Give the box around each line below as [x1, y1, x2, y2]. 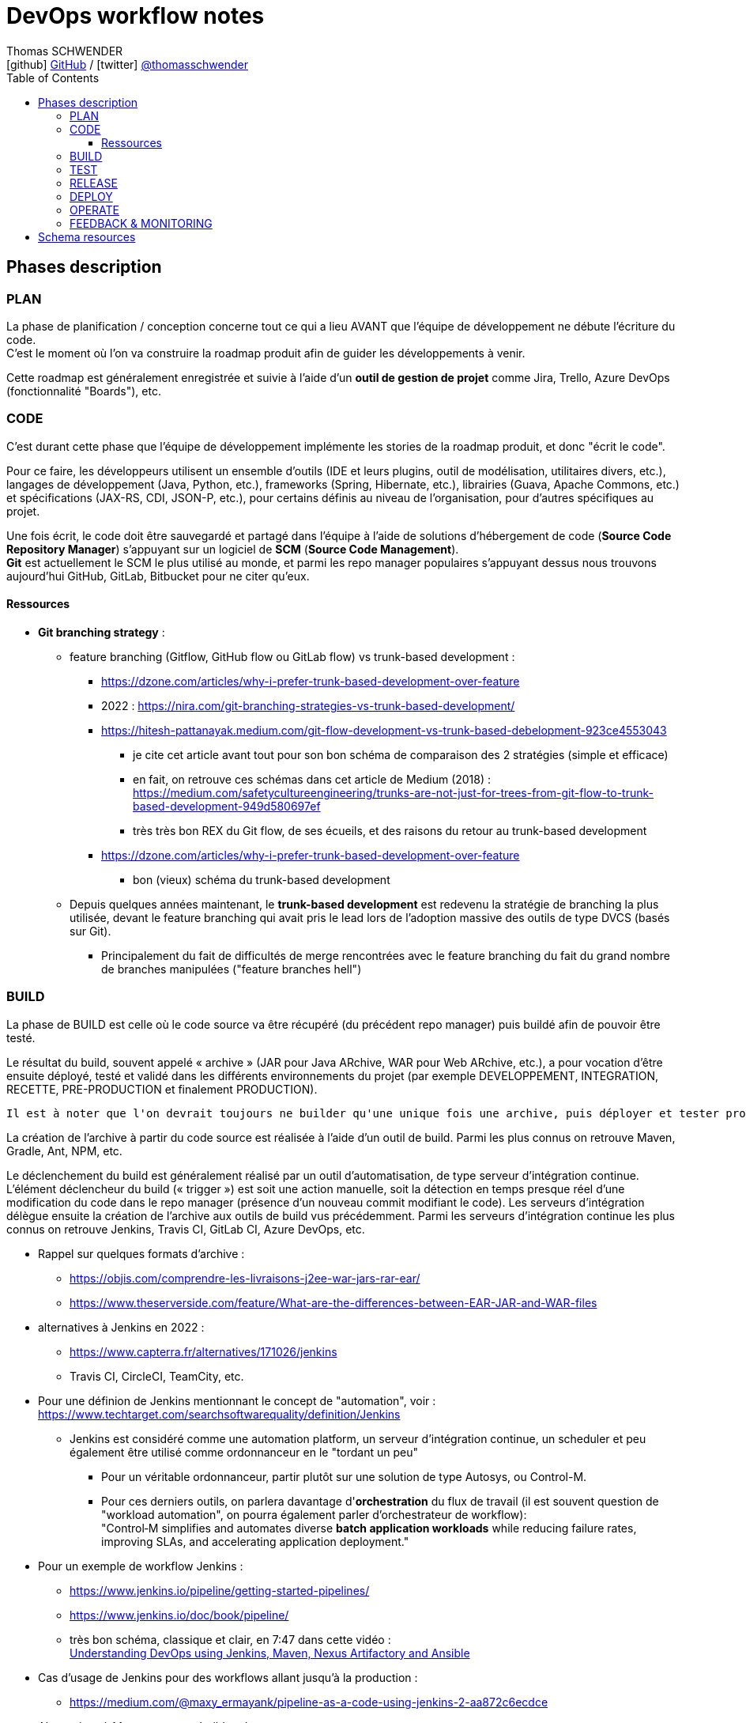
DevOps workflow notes [6, 2, 265, 29]
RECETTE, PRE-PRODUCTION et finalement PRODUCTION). [6, 1082, 318, 1096]
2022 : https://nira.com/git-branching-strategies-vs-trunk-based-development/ [101, 698, 515, 712]
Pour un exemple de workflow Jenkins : [38, 1559, 243, 1573]
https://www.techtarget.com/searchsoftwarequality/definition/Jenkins [38, 1407, 401, 1421]
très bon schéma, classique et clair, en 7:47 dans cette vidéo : [70, 1632, 391, 1646]
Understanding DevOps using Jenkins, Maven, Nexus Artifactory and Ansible [70, 1646, 470, 1660]
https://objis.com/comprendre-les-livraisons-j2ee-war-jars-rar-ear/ [70, 1271, 420, 1285]
